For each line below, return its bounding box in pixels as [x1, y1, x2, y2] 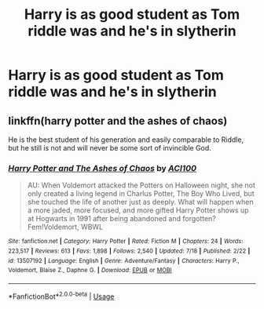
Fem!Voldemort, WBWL [27, 222, 104, 232]
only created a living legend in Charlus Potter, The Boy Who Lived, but [27, 189, 255, 198]
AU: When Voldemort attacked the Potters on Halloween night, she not [27, 180, 255, 190]
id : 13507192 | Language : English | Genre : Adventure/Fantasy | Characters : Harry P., [8, 256, 240, 264]
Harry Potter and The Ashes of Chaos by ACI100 [8, 162, 197, 173]
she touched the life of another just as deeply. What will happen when [27, 198, 254, 207]
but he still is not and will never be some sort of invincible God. [8, 144, 212, 152]
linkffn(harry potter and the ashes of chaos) [8, 114, 228, 127]
